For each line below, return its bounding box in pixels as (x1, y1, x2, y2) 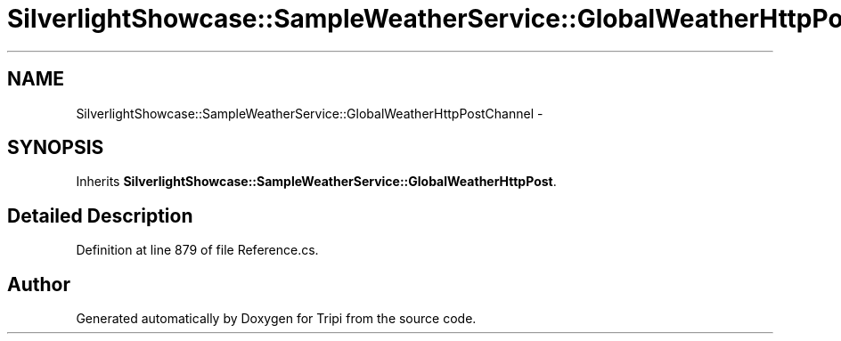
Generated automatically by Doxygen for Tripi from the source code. (76, 311, 477, 327)
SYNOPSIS (7, 136, 104, 159)
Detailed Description (7, 204, 193, 227)
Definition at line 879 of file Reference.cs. (76, 242, 319, 258)
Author (7, 272, 70, 296)
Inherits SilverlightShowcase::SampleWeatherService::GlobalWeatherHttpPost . (76, 174, 557, 190)
